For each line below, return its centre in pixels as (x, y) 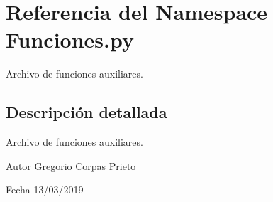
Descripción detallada (87, 112)
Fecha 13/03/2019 (45, 190)
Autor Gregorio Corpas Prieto (71, 165)
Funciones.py (70, 39)
